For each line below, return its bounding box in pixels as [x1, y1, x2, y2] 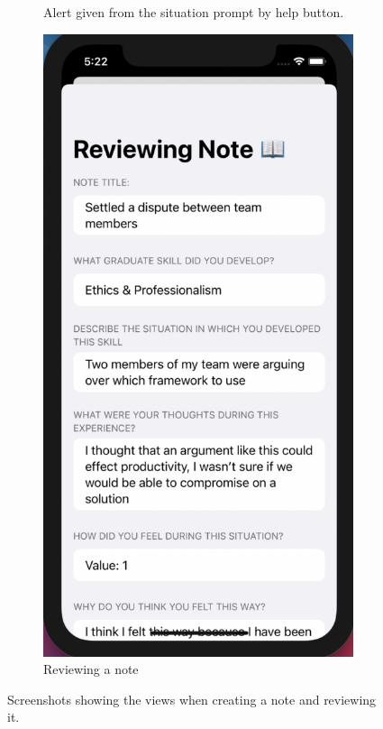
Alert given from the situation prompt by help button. [43, 3, 344, 21]
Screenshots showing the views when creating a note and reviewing [7, 689, 377, 708]
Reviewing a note [43, 660, 139, 678]
